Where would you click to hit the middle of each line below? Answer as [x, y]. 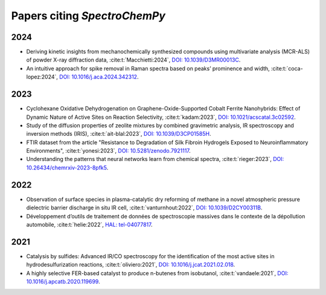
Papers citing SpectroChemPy [88, 16]
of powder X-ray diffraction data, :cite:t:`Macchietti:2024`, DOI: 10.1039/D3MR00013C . [133, 60]
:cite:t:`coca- [287, 68]
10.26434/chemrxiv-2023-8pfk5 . [67, 167]
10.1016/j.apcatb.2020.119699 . [63, 282]
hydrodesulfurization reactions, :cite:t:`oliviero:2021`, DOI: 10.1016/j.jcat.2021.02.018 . [131, 265]
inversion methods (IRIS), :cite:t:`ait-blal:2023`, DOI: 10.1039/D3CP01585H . [119, 134]
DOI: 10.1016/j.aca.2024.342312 [98, 77]
